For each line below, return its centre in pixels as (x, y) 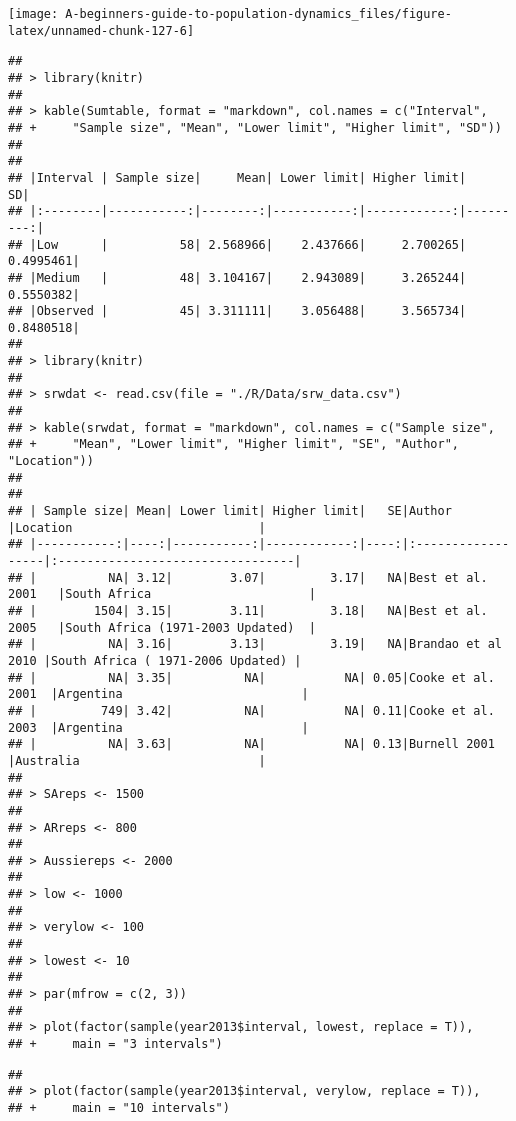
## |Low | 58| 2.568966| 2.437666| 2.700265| (237, 244)
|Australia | (137, 760)
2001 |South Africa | (162, 594)
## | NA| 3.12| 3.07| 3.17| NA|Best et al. (248, 577)
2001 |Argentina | (158, 694)
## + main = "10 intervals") (119, 1108)
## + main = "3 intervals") (115, 1044)
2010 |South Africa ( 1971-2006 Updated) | (155, 660)
